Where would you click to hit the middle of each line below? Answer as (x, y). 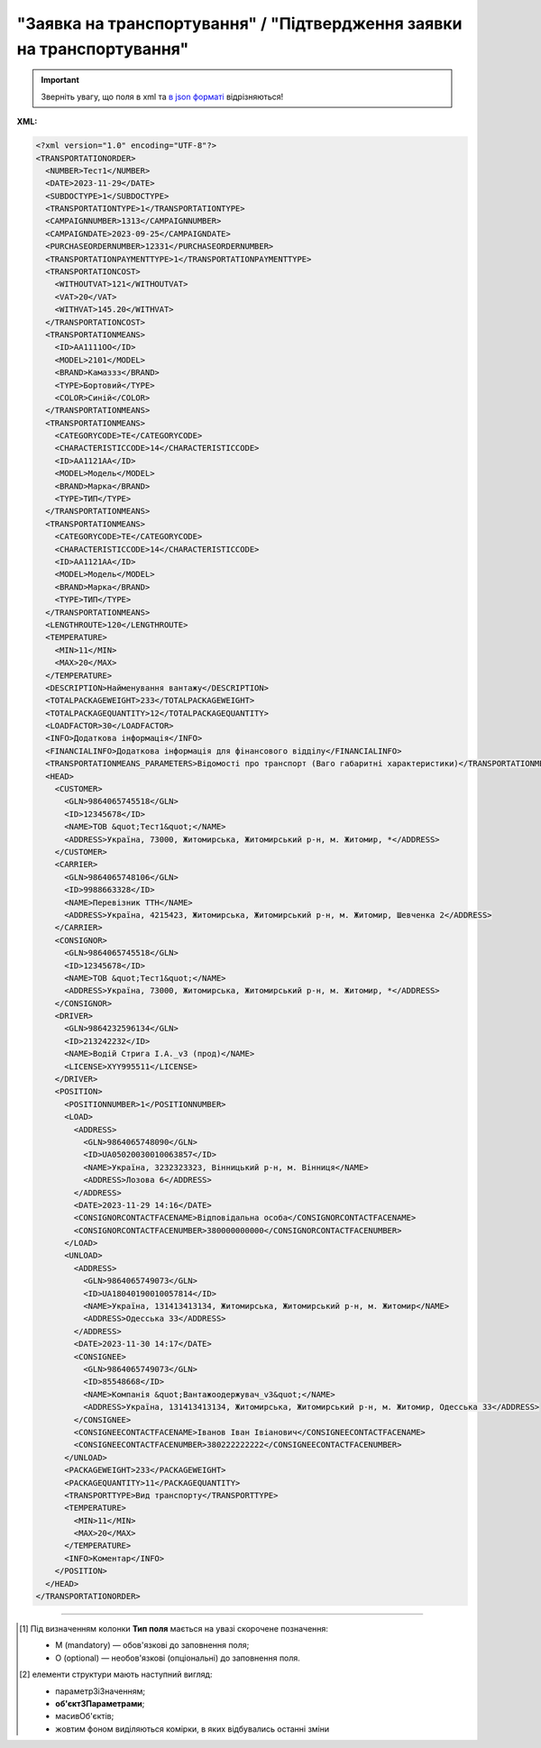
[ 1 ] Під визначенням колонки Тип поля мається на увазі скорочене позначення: (174, 1629)
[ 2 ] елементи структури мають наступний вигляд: (116, 1675)
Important (60, 80)
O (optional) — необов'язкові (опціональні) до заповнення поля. (178, 1658)
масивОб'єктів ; (85, 1716)
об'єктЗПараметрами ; (100, 1703)
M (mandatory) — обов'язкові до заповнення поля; (152, 1645)
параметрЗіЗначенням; (101, 1691)
